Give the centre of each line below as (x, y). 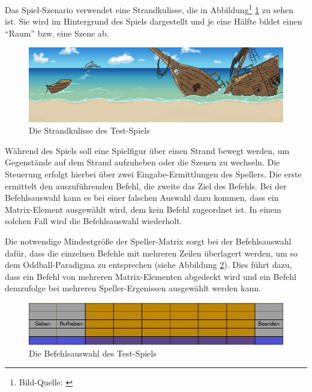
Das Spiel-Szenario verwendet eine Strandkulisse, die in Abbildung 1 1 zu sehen (149, 9)
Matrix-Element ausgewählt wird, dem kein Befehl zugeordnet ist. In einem (143, 209)
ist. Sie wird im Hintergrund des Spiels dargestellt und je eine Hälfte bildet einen (154, 21)
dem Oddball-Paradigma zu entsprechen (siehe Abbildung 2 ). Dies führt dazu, (148, 265)
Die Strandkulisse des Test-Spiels (89, 130)
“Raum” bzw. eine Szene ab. (57, 33)
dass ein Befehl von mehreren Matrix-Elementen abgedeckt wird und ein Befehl (151, 276)
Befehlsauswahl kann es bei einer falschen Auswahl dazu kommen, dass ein (142, 197)
